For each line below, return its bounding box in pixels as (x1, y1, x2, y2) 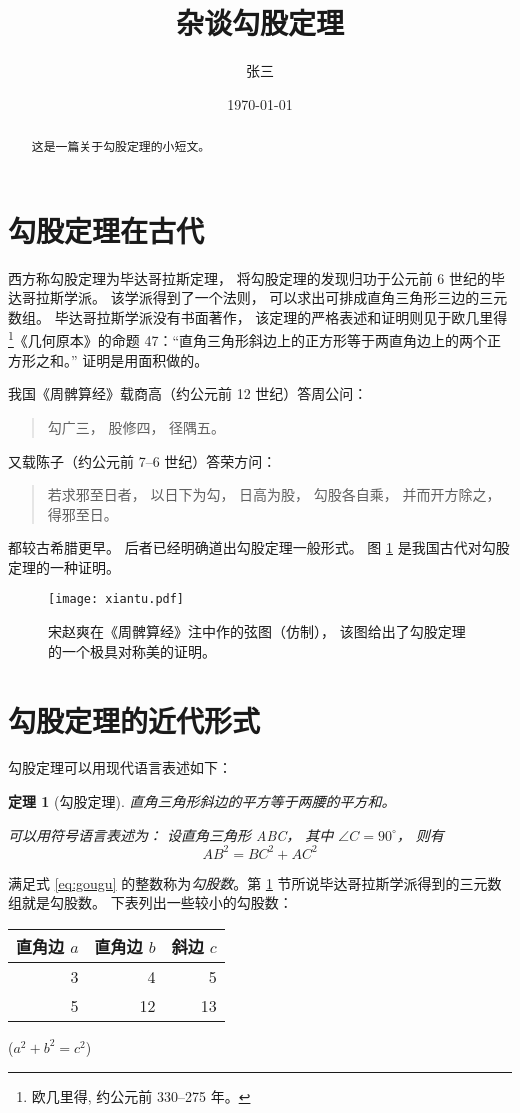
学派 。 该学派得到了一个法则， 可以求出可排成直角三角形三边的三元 (63, 287, 508, 308)
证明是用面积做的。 (82, 349, 209, 370)
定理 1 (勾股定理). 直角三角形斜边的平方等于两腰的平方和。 (8, 791, 396, 812)
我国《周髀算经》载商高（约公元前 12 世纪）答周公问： (8, 383, 368, 404)
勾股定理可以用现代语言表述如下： (8, 757, 232, 778)
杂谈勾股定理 (175, 2, 344, 43)
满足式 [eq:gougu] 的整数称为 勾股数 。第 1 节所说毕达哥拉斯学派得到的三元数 (8, 872, 502, 893)
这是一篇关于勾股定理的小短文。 (31, 138, 211, 155)
